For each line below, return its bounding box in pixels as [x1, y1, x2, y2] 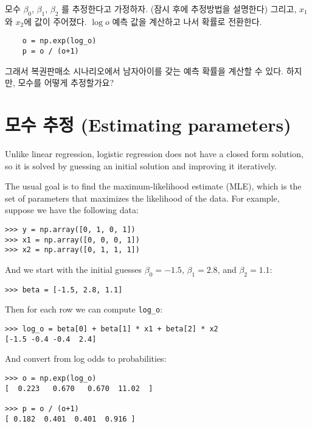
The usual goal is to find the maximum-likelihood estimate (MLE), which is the [5, 180, 302, 192]
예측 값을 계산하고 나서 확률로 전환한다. [112, 15, 262, 27]
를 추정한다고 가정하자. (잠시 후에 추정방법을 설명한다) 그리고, [61, 2, 297, 15]
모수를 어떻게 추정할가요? [18, 76, 114, 89]
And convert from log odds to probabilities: [5, 352, 167, 365]
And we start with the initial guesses [5, 263, 142, 275]
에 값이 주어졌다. [24, 15, 87, 27]
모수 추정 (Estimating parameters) [5, 112, 291, 137]
